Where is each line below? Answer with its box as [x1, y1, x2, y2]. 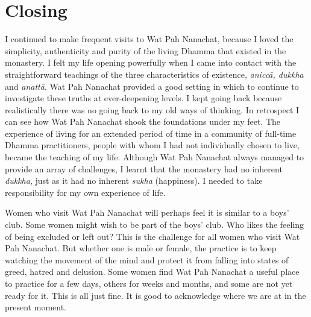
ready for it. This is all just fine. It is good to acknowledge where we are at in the [5, 289, 306, 301]
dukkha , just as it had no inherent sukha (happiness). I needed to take [5, 174, 263, 187]
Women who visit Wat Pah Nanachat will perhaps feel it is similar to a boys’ [5, 206, 289, 219]
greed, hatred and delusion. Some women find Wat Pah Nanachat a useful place [5, 265, 300, 278]
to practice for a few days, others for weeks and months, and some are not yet [5, 277, 293, 289]
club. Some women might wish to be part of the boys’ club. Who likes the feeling [5, 218, 304, 231]
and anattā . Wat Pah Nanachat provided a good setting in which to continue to [5, 80, 299, 92]
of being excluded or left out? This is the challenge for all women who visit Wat [5, 230, 300, 242]
